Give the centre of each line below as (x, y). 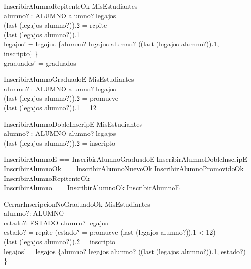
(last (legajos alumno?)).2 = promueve (61, 98)
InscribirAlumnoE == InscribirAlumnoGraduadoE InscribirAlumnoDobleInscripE (125, 159)
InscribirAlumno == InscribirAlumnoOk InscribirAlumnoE (92, 187)
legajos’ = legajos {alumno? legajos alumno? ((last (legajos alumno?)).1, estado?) (125, 251)
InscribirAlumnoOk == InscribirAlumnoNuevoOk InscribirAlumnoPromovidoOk (124, 168)
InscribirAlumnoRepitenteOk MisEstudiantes (71, 6)
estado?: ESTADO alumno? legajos (56, 222)
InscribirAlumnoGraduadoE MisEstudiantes (69, 79)
